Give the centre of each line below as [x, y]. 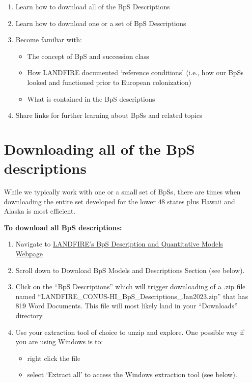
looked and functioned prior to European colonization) [109, 82]
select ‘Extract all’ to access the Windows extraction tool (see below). [132, 374]
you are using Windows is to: [59, 342]
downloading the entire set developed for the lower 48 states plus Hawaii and [120, 201]
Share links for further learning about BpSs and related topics [109, 115]
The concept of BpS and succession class [88, 56]
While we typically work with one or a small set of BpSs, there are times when [122, 192]
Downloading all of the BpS [99, 149]
